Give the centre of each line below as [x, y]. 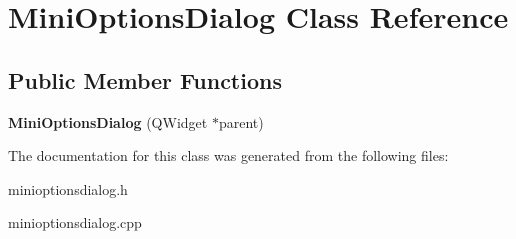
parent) [241, 121]
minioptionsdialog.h [68, 188]
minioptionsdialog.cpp [75, 222]
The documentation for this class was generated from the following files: [228, 155]
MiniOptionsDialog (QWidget [108, 121]
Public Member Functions [145, 79]
